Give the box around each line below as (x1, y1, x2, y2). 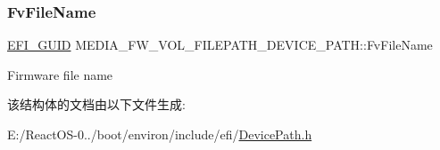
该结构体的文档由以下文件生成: (7, 95, 186, 114)
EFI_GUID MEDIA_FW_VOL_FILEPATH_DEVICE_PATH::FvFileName (7, 36, 433, 54)
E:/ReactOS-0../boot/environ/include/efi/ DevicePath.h (7, 125, 312, 143)
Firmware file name (7, 65, 113, 83)
